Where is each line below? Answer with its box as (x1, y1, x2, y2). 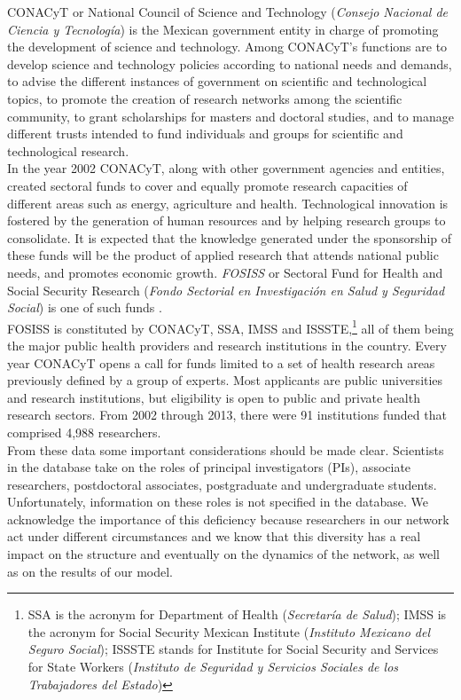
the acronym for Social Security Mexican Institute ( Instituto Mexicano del (27, 622, 430, 641)
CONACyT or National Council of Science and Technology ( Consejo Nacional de (7, 3, 448, 20)
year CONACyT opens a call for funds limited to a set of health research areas (7, 353, 435, 372)
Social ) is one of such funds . (7, 298, 162, 317)
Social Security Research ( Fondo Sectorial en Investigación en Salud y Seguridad (7, 280, 445, 299)
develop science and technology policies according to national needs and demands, (7, 54, 452, 73)
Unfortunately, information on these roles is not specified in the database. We (7, 492, 428, 511)
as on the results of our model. (7, 562, 173, 580)
